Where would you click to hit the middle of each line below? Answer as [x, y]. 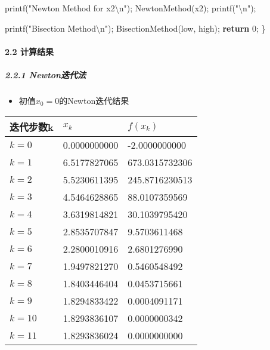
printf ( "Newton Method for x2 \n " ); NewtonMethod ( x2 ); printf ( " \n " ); [131, 8]
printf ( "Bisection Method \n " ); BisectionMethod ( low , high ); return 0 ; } [135, 28]
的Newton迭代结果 [94, 100]
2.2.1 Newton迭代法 [46, 74]
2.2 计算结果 [29, 51]
